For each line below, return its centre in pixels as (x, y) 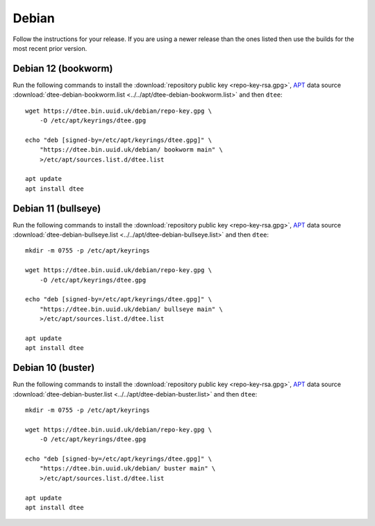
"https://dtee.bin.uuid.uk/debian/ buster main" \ (127, 469)
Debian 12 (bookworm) (63, 69)
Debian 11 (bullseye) (57, 208)
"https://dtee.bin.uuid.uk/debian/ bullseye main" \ (131, 309)
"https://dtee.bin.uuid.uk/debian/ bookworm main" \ (131, 150)
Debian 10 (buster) (54, 368)
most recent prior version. (50, 48)
